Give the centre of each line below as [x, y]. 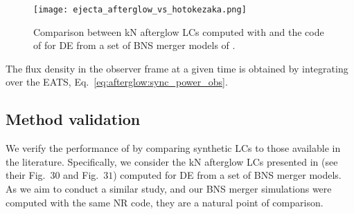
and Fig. [81, 175]
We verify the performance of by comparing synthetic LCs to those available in [173, 148]
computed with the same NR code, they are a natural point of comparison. [165, 202]
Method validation [73, 119]
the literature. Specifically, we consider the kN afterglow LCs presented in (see [172, 161]
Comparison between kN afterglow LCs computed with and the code [179, 31]
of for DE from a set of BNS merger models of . [134, 45]
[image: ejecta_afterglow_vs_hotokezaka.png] [140, 10]
